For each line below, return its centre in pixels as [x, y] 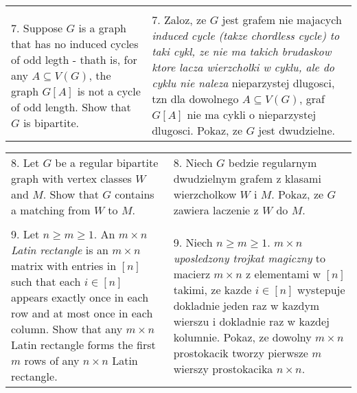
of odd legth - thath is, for [74, 59]
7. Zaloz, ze [179, 20]
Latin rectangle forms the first [83, 345]
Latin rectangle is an [60, 250]
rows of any [52, 360]
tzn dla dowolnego [195, 99]
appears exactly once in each [80, 297]
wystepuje [321, 289]
